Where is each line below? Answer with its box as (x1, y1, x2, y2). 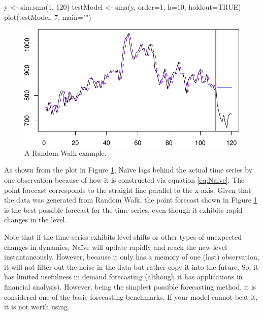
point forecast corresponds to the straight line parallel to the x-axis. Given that (4, 184, 251, 195)
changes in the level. (4, 214, 67, 225)
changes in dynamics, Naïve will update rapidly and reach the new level (4, 241, 227, 252)
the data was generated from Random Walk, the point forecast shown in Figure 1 (4, 194, 257, 205)
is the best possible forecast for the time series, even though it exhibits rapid (4, 204, 243, 215)
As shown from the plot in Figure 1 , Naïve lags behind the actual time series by (4, 164, 253, 175)
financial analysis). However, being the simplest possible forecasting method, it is (4, 281, 256, 292)
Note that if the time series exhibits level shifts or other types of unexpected (4, 231, 242, 242)
